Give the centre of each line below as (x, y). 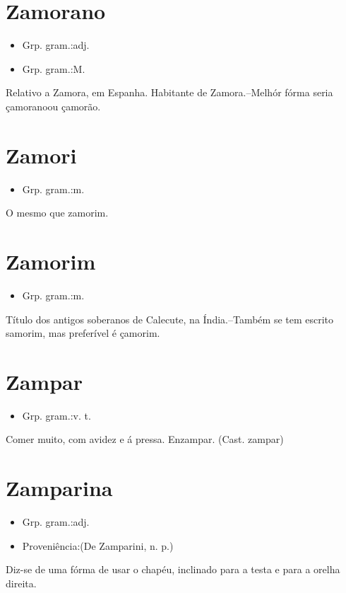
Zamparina (59, 488)
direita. (21, 583)
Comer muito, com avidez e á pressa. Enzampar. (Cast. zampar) (145, 439)
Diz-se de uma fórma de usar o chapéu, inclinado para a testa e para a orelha (173, 569)
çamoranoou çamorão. (53, 106)
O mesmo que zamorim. (57, 213)
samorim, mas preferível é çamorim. (83, 333)
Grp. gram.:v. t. (56, 415)
